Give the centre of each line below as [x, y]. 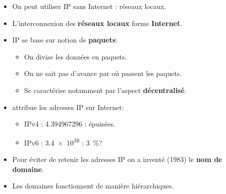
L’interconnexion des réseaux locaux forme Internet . [97, 23]
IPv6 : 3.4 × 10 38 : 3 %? [63, 141]
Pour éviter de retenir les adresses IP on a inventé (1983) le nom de [117, 159]
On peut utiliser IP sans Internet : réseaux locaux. [89, 6]
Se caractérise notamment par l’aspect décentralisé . [105, 90]
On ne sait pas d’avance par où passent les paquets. [103, 73]
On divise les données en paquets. [76, 56]
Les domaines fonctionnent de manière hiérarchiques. [93, 186]
